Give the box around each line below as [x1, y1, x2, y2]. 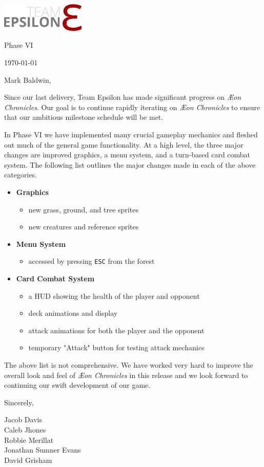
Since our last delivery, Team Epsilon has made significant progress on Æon [4, 92, 241, 102]
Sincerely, [4, 397, 34, 407]
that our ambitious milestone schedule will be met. [4, 112, 164, 122]
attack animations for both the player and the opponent [28, 325, 205, 335]
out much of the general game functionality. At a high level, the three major [4, 139, 243, 150]
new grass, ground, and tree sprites [28, 204, 138, 214]
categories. [4, 169, 37, 180]
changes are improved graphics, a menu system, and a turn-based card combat [4, 149, 251, 160]
